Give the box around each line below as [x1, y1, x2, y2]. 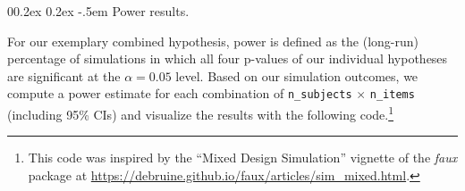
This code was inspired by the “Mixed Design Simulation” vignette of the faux [28, 148, 458, 167]
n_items [369, 88, 415, 102]
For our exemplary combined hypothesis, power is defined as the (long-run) [7, 31, 418, 50]
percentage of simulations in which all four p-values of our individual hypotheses [7, 49, 448, 68]
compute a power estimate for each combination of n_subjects [7, 84, 352, 103]
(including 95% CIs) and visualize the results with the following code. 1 [7, 103, 394, 123]
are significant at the [7, 66, 121, 85]
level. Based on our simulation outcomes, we [175, 66, 418, 85]
